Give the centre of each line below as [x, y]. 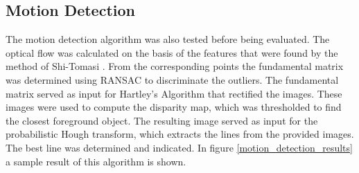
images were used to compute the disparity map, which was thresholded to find [174, 107]
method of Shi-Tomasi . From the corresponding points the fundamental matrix [175, 66]
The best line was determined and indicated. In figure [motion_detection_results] [179, 147]
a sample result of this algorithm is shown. [96, 161]
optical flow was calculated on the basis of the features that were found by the [172, 52]
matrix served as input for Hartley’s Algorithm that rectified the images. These [174, 93]
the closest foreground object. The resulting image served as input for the [162, 120]
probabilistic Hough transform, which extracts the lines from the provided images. [180, 134]
